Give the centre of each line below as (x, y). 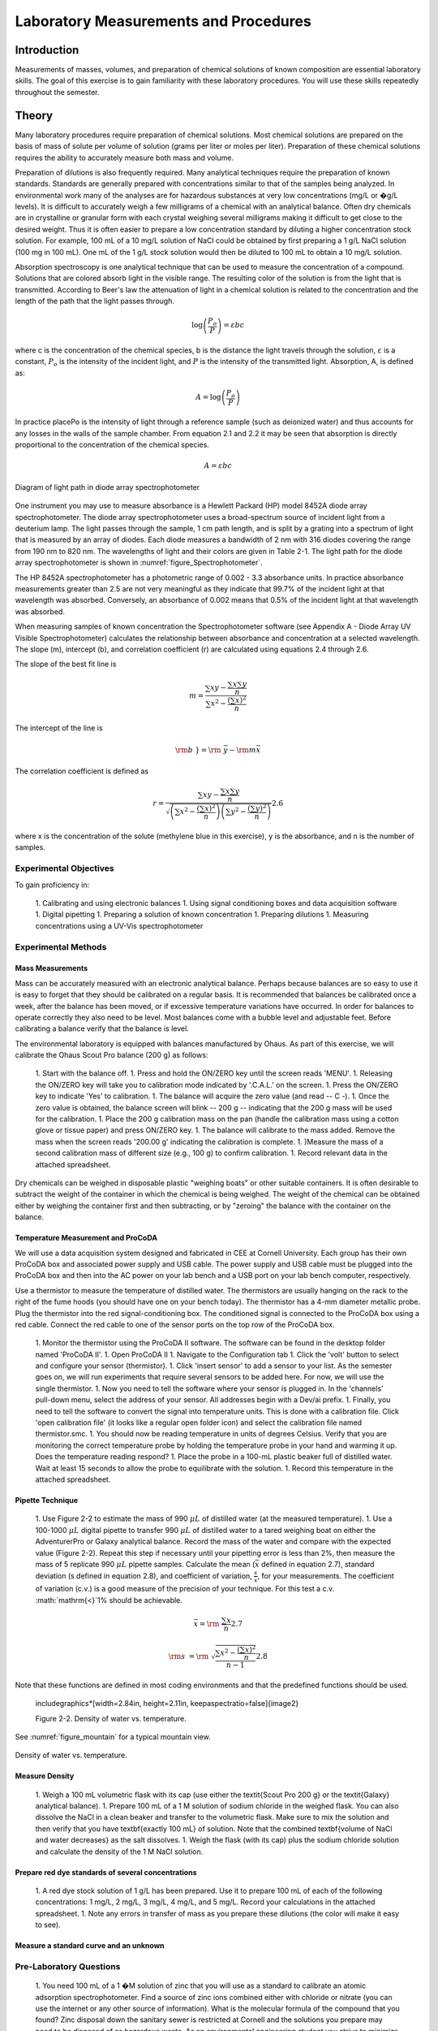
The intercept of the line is (59, 728)
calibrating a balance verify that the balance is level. (102, 1028)
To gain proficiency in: (52, 885)
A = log (208, 397)
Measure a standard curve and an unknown (90, 1946)
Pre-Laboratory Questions (68, 1966)
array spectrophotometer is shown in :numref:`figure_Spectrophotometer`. (139, 563)
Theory (34, 115)
